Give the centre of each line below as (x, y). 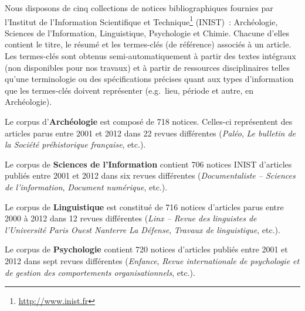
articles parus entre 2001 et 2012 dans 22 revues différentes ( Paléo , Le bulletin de (150, 133)
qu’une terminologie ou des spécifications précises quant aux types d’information (149, 79)
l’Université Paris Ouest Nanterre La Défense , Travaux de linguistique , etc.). (143, 229)
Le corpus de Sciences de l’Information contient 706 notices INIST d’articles (148, 164)
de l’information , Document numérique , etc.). (86, 187)
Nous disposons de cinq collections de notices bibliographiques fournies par (139, 8)
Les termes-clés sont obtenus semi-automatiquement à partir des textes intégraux (150, 56)
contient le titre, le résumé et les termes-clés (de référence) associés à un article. (148, 44)
